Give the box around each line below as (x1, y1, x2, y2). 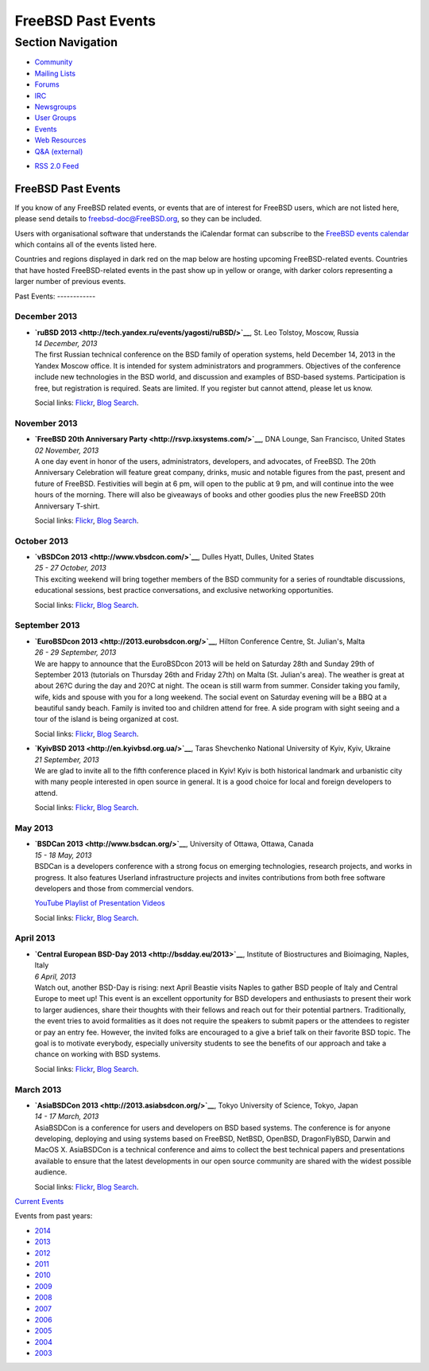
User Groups (34, 113, 77, 123)
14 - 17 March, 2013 (34, 1112, 99, 1121)
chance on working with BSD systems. (34, 1050, 160, 1059)
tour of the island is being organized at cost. (34, 715, 179, 724)
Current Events (14, 1197, 64, 1206)
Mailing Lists (34, 68, 76, 78)
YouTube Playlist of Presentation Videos (34, 898, 166, 908)
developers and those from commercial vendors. (34, 883, 194, 893)
